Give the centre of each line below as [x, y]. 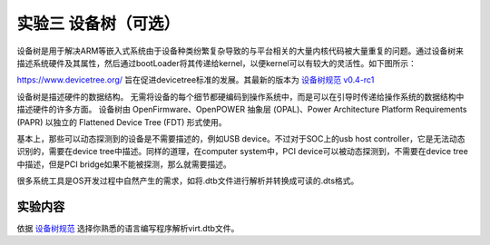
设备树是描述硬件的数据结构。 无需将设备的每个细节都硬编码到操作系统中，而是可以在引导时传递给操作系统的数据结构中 [240, 96]
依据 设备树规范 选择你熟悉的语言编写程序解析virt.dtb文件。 [128, 228]
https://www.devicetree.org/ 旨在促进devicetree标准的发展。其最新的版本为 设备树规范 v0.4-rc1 [196, 80]
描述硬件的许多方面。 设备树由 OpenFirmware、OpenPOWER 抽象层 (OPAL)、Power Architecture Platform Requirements [242, 110]
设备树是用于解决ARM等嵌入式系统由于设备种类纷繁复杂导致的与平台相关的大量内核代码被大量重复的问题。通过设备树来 [240, 51]
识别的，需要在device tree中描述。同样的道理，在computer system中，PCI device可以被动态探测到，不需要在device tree [243, 152]
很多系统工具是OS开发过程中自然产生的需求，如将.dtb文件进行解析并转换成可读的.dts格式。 [188, 181]
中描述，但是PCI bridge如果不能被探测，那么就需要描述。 [124, 164]
